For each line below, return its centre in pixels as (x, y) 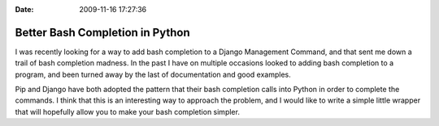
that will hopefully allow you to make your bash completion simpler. (127, 111)
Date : (24, 9)
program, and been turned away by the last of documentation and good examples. (153, 74)
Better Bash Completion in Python (102, 32)
